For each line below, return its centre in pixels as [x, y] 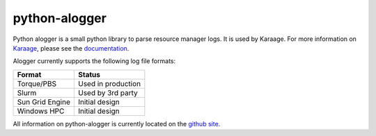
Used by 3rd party [108, 92]
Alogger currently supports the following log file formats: [94, 61]
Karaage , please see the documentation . [71, 48]
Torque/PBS [37, 83]
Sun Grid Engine [44, 102]
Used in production [109, 83]
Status [89, 74]
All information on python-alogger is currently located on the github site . [117, 124]
